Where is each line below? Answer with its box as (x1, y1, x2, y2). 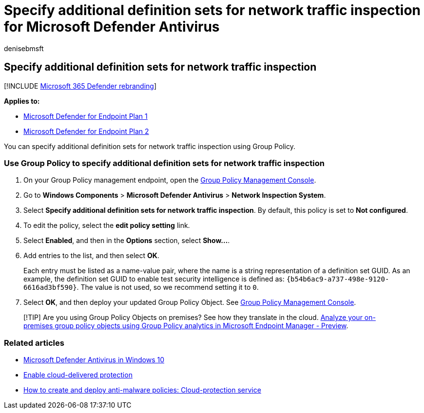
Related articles (4, 338, 64, 348)
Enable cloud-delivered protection (23, 371, 133, 379)
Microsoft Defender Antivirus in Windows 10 (23, 356, 165, 364)
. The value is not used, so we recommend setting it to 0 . (77, 283, 259, 292)
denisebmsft (4, 44, 44, 53)
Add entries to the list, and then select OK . (23, 251, 159, 260)
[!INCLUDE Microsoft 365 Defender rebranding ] (4, 81, 157, 90)
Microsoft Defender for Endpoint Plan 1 (23, 112, 148, 120)
